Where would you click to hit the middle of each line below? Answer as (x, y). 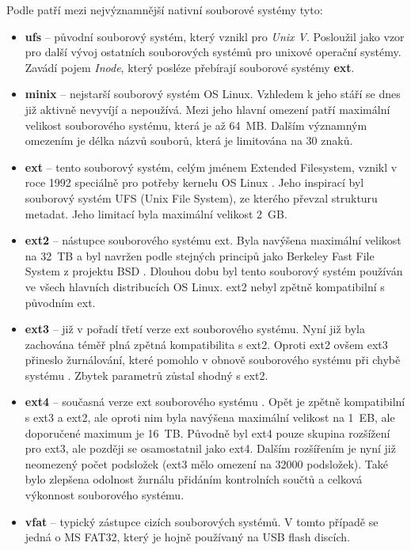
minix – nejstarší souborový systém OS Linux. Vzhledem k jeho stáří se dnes (213, 94)
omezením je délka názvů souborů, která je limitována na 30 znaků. (189, 140)
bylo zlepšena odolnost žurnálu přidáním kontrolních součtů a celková (194, 479)
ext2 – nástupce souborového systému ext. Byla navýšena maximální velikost (213, 240)
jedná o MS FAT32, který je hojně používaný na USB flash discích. (187, 537)
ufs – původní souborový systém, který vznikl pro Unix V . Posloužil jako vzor (215, 36)
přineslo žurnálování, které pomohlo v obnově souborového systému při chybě (213, 360)
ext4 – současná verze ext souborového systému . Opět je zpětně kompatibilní (215, 402)
